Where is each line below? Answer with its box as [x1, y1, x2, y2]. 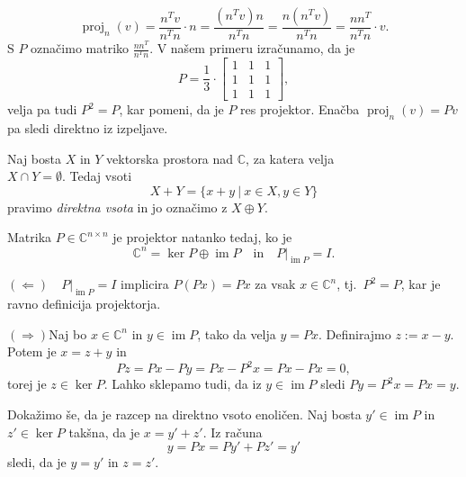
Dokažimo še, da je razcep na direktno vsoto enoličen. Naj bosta [7, 405, 362, 423]
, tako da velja [197, 324, 276, 343]
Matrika [7, 228, 52, 247]
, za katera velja [246, 148, 335, 167]
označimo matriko [31, 39, 130, 58]
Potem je [7, 342, 57, 361]
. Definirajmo [318, 324, 391, 343]
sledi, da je [7, 453, 67, 472]
